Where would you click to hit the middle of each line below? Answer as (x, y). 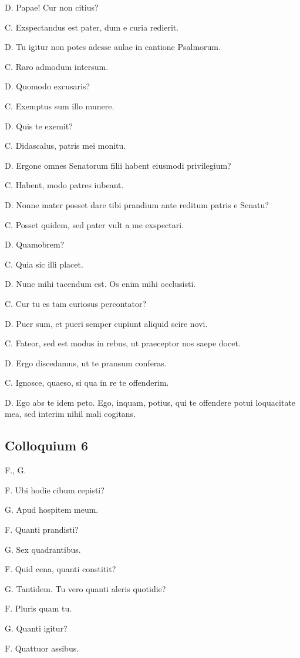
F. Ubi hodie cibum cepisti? (55, 490)
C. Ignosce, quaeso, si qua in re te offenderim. (87, 383)
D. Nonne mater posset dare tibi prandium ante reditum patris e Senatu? (137, 204)
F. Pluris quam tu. (38, 608)
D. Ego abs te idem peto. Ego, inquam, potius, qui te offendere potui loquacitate (150, 402)
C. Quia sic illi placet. (44, 264)
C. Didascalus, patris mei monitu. (65, 146)
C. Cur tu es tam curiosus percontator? (76, 303)
